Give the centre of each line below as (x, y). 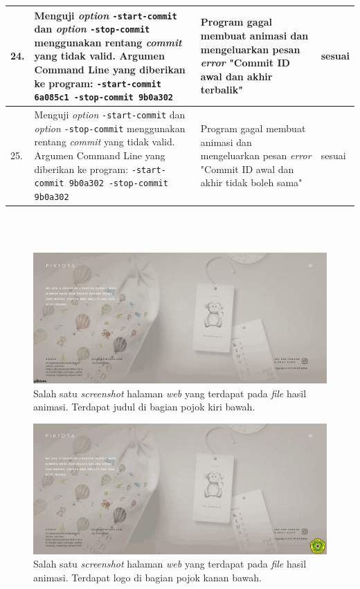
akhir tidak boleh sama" (251, 182)
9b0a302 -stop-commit (118, 184)
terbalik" (222, 90)
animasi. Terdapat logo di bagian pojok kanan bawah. (147, 577)
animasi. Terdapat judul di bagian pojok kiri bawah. (144, 407)
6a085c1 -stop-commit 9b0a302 (104, 98)
